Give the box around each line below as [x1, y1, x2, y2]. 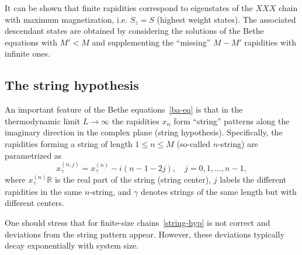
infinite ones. [5, 47, 50, 60]
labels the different [220, 173, 287, 186]
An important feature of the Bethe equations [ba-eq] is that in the [5, 103, 243, 116]
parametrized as [5, 149, 62, 161]
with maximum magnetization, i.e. [5, 13, 127, 25]
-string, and [89, 185, 131, 197]
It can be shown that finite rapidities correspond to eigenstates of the [5, 2, 253, 13]
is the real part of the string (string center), [54, 173, 211, 186]
